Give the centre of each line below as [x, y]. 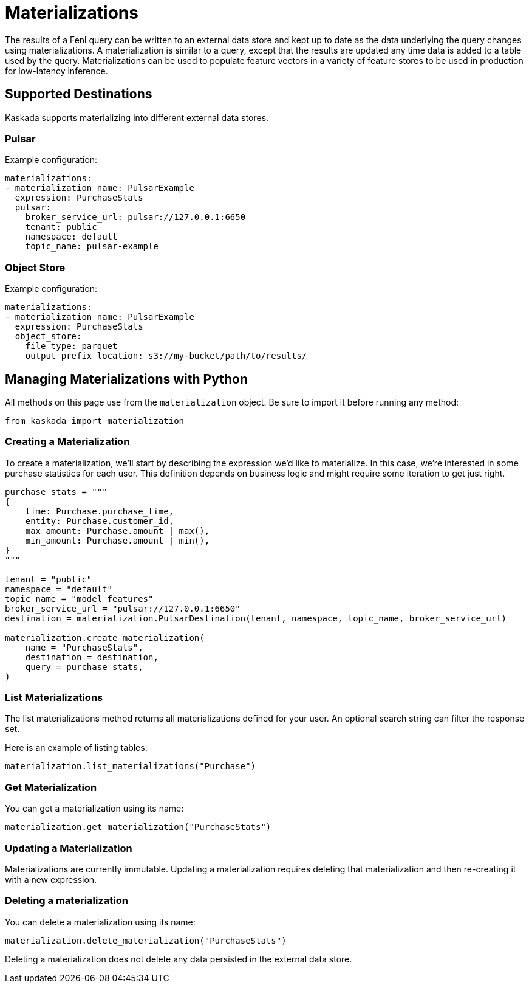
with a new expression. [51, 879]
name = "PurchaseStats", [84, 647]
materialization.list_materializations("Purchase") [131, 766]
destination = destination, [92, 657]
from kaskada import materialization [95, 420]
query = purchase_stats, [84, 667]
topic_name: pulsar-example [92, 247]
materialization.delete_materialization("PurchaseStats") [146, 940]
